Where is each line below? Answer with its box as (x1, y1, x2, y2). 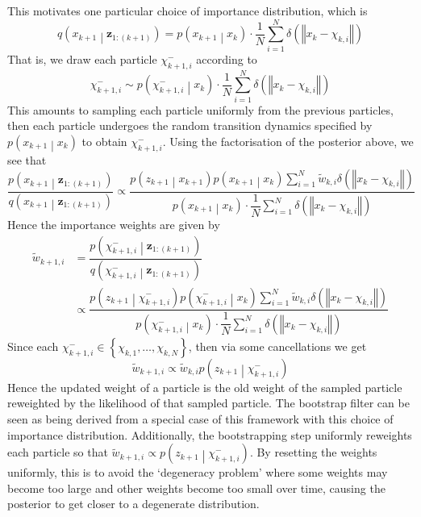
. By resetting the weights (249, 444, 377, 461)
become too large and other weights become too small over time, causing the (7, 479, 386, 496)
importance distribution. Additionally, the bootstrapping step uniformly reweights (7, 426, 412, 443)
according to (196, 50, 257, 67)
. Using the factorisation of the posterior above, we (162, 132, 414, 149)
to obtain (81, 132, 127, 149)
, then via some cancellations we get (188, 337, 367, 354)
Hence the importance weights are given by (7, 216, 220, 232)
